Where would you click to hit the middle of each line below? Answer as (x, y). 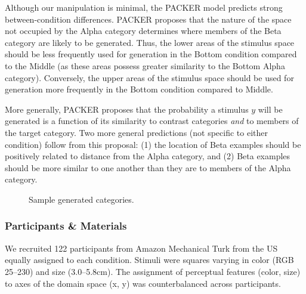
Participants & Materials (66, 226)
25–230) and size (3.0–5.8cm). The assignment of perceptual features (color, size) (153, 271)
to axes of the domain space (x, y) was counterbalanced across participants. (143, 283)
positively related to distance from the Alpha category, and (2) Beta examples (148, 156)
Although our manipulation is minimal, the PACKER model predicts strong (144, 7)
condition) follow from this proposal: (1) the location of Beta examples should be (153, 144)
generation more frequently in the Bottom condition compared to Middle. (139, 89)
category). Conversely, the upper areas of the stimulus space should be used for (149, 77)
